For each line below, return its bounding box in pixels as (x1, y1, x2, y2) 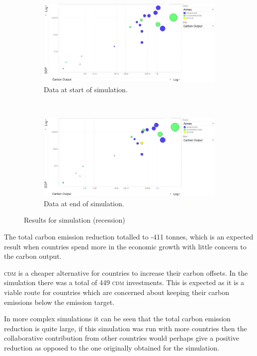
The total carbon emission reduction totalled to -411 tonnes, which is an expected (4, 231, 254, 241)
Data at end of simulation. (44, 198, 124, 208)
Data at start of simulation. (44, 84, 128, 94)
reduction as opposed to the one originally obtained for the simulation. (4, 342, 219, 353)
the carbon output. (4, 251, 62, 261)
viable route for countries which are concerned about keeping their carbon (4, 287, 230, 297)
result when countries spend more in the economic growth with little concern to (4, 241, 247, 251)
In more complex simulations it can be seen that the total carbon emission (4, 313, 231, 324)
